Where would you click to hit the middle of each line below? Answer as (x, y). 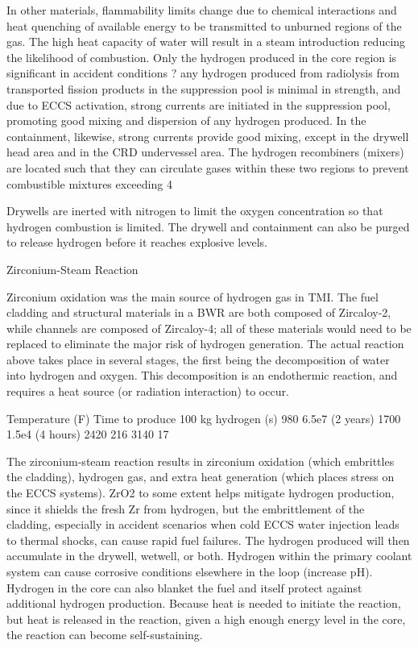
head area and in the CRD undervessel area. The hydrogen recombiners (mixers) (205, 152)
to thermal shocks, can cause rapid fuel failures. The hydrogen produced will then (208, 540)
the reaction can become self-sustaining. (105, 635)
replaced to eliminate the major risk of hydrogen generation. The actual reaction (205, 344)
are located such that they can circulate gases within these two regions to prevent (208, 167)
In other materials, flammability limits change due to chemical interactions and (202, 10)
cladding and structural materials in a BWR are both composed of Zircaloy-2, (199, 312)
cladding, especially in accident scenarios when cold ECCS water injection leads (203, 524)
